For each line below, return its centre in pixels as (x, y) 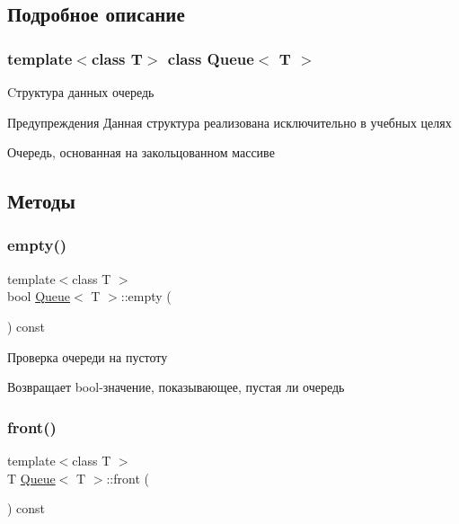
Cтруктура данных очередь (81, 92)
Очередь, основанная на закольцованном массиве (141, 152)
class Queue (211, 58)
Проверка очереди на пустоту (88, 356)
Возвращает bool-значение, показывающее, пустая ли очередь (176, 387)
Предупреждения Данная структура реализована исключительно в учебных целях (229, 122)
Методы (41, 201)
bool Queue (39, 296)
